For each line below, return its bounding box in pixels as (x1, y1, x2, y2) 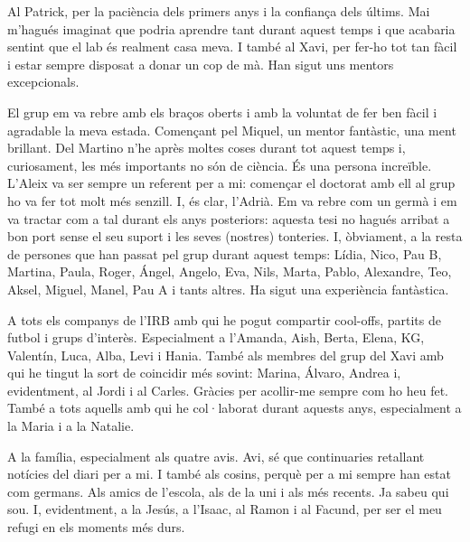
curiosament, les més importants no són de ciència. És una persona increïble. (7, 155, 432, 174)
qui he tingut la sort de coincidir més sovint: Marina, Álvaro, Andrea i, (7, 363, 401, 382)
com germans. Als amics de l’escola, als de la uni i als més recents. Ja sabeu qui (7, 481, 449, 500)
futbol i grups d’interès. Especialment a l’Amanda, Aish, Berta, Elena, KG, (7, 328, 425, 347)
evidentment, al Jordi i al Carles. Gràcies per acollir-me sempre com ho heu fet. (7, 380, 448, 399)
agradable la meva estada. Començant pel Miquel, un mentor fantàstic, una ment (7, 120, 456, 139)
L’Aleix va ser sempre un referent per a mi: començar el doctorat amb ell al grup (7, 173, 456, 192)
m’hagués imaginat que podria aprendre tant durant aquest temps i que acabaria (7, 19, 456, 38)
